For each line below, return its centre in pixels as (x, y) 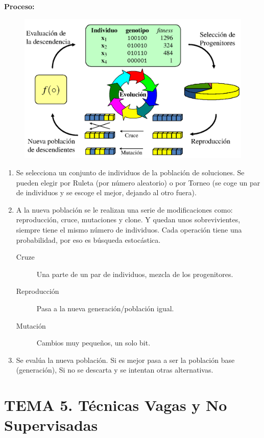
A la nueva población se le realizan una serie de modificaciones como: (124, 209)
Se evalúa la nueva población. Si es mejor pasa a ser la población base (125, 360)
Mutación (31, 325)
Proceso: (19, 6)
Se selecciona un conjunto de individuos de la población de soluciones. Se (130, 172)
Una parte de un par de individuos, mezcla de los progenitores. (135, 274)
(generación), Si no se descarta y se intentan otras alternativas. (115, 370)
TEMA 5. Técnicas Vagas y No (116, 405)
